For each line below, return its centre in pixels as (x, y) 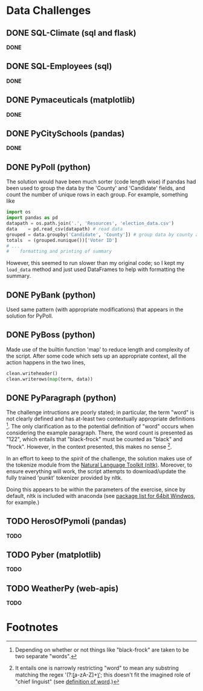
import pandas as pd (32, 218)
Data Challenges (49, 11)
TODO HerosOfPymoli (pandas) (66, 521)
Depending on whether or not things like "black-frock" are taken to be (102, 650)
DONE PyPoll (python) (48, 167)
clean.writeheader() (32, 373)
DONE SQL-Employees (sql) (59, 66)
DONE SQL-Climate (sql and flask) (71, 33)
